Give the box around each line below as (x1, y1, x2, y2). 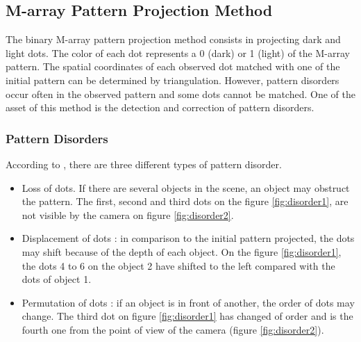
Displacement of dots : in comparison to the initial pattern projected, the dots (22, 231, 355, 245)
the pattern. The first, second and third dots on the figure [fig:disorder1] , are (22, 194, 349, 209)
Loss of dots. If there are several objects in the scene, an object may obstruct (22, 180, 350, 195)
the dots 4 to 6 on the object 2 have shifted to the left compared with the (22, 258, 335, 272)
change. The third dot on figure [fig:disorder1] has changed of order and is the (22, 309, 353, 323)
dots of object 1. (22, 272, 92, 286)
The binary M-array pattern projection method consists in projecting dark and (6, 32, 341, 47)
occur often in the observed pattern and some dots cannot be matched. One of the (6, 86, 355, 101)
